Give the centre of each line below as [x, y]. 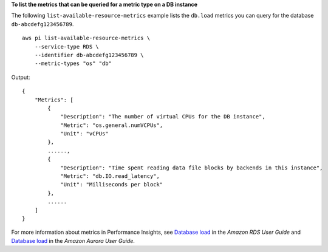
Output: [21, 77]
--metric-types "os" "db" [73, 63]
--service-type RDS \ [67, 46]
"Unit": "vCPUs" [84, 134]
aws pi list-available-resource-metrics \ [86, 38]
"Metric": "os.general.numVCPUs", [112, 125]
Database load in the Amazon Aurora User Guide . [73, 240]
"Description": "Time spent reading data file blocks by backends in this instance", [192, 168]
